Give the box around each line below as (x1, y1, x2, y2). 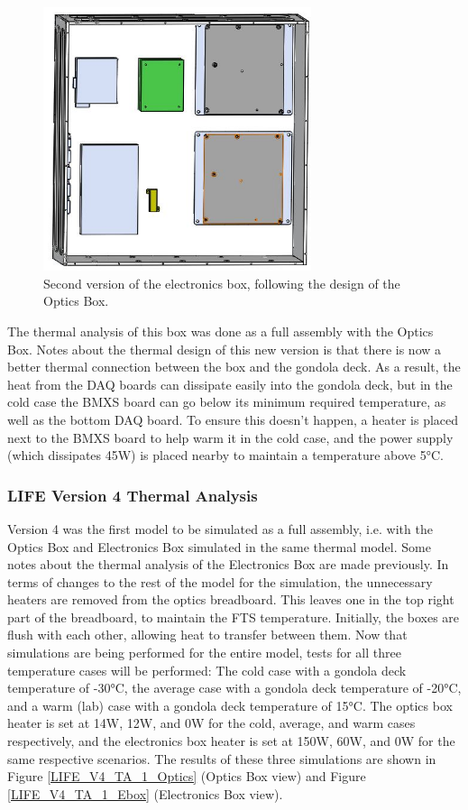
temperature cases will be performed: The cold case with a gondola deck (7, 660, 407, 679)
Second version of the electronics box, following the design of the (43, 273, 400, 292)
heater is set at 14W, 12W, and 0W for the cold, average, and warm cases (7, 713, 416, 732)
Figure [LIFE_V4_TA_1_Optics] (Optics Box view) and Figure (7, 767, 366, 786)
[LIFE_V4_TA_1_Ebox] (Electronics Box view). (7, 784, 283, 803)
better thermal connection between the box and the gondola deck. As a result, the (7, 357, 461, 376)
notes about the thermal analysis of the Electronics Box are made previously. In (7, 555, 449, 574)
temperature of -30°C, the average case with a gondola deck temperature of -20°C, (7, 678, 462, 697)
